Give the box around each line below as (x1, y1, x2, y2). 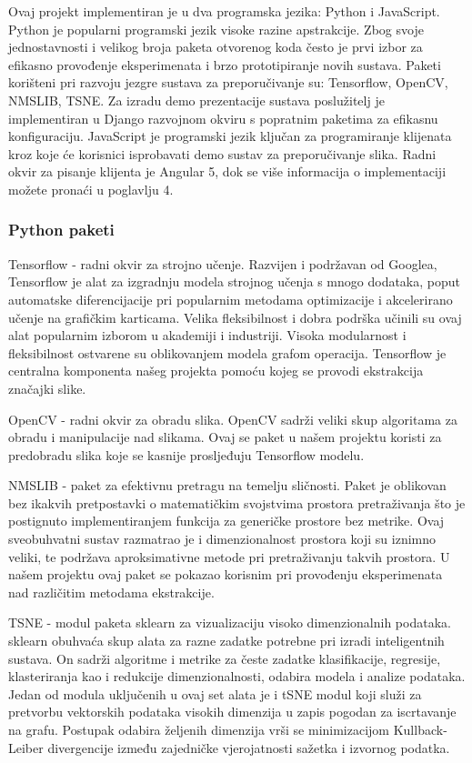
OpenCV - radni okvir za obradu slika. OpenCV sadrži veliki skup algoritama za (8, 409, 457, 428)
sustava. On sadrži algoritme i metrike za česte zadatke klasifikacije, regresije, (8, 648, 441, 668)
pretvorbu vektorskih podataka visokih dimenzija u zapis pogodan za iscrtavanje (8, 702, 457, 721)
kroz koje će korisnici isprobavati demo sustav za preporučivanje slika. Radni (8, 144, 437, 163)
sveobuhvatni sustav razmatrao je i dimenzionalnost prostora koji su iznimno (8, 529, 437, 548)
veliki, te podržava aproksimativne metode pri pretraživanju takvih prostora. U (8, 547, 450, 566)
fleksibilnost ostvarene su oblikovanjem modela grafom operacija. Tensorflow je (8, 343, 447, 362)
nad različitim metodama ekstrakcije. (8, 582, 215, 601)
